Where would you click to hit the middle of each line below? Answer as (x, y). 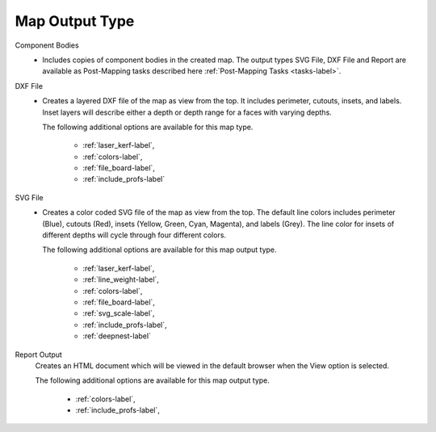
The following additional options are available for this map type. (148, 127)
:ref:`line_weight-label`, (121, 279)
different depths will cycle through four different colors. (134, 235)
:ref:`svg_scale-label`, (119, 313)
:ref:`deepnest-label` (117, 336)
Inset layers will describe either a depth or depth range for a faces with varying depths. (187, 112)
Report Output (38, 354)
